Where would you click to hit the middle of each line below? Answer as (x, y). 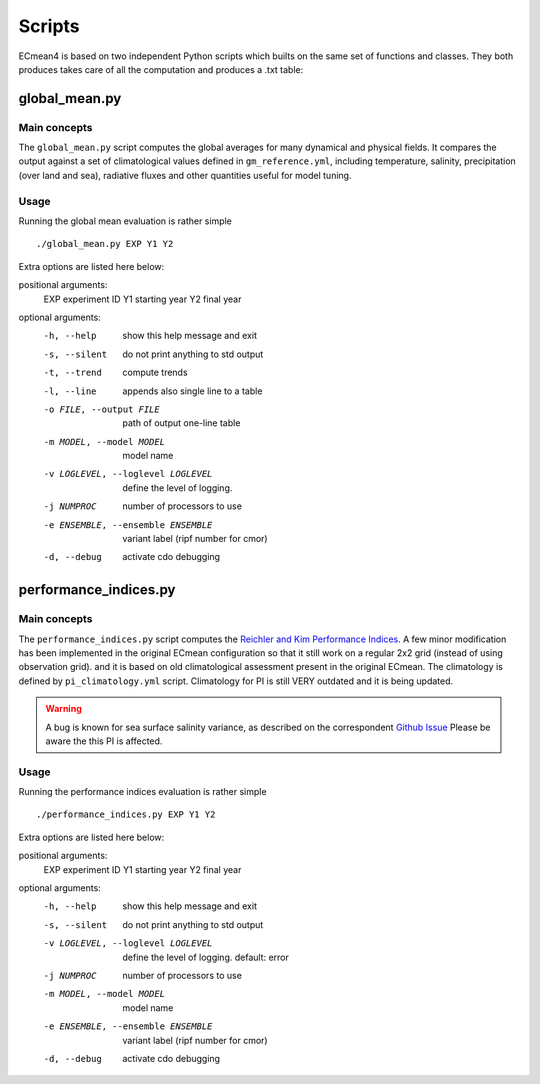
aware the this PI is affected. (104, 741)
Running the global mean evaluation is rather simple (125, 221)
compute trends (155, 372)
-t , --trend (72, 373)
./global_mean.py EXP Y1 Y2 (105, 244)
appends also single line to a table (192, 391)
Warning (63, 709)
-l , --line (70, 391)
